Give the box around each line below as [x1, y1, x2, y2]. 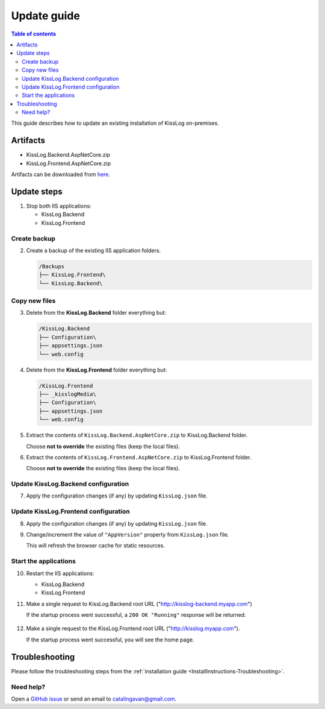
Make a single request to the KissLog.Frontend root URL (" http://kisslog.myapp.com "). [26, 625, 240, 632]
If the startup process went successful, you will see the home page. [26, 636, 194, 643]
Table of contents [11, 30, 57, 37]
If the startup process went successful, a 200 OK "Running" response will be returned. [26, 611, 246, 619]
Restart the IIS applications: [26, 570, 94, 577]
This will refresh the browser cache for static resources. [26, 542, 166, 549]
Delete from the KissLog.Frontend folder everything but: [26, 366, 167, 373]
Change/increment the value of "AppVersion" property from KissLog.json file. [26, 531, 229, 538]
